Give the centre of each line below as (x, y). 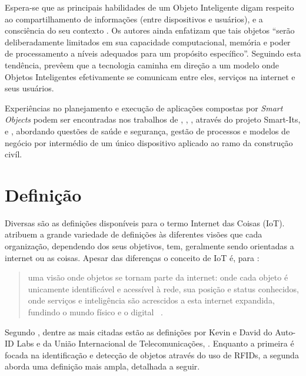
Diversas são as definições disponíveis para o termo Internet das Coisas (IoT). (145, 222)
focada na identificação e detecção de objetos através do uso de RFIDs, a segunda (152, 354)
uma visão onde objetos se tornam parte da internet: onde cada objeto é (158, 277)
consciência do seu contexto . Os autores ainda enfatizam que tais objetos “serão (150, 30)
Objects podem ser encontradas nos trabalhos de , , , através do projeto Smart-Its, (153, 119)
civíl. (14, 154)
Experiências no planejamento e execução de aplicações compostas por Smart (144, 108)
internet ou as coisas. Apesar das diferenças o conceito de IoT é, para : (132, 257)
